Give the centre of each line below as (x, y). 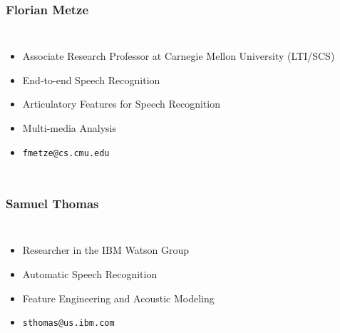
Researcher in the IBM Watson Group (106, 250)
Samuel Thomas (52, 204)
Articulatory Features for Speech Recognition (121, 104)
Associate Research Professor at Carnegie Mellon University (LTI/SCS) (179, 56)
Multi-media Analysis (69, 128)
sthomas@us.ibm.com (68, 323)
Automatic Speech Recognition (90, 274)
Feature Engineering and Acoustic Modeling (118, 298)
